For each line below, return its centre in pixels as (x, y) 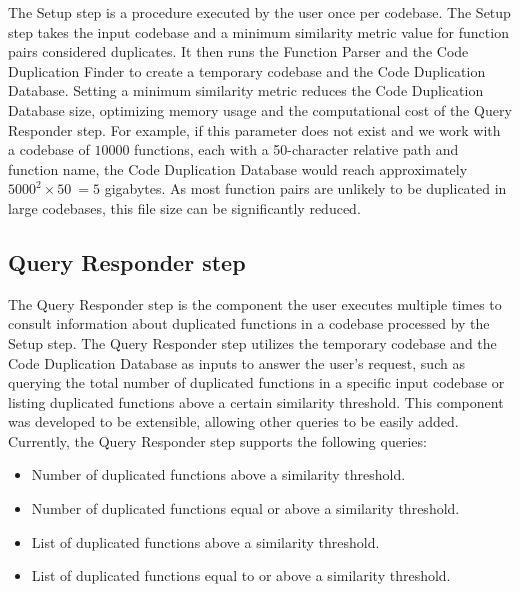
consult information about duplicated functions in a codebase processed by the (249, 323)
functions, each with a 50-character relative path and (296, 149)
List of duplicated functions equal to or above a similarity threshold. (241, 575)
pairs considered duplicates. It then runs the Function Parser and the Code (238, 51)
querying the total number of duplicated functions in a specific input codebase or (256, 382)
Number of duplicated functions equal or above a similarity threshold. (245, 508)
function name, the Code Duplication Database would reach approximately (238, 168)
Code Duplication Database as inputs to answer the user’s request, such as (236, 362)
